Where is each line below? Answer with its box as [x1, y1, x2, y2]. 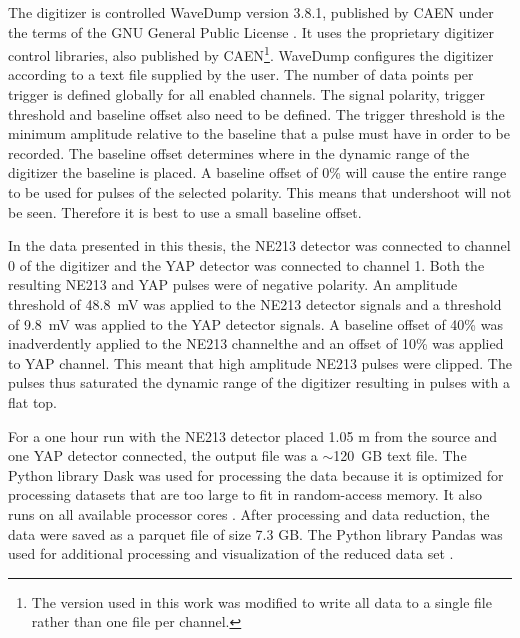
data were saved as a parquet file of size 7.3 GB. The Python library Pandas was [8, 523, 503, 544]
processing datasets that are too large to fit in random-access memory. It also [8, 484, 482, 505]
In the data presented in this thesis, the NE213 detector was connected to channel [8, 235, 511, 256]
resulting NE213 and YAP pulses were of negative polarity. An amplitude [8, 274, 458, 295]
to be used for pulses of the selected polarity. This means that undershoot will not [8, 182, 512, 202]
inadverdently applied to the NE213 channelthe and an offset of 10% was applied [8, 333, 504, 354]
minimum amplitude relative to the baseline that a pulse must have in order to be [8, 123, 510, 144]
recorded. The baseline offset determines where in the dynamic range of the [8, 142, 470, 163]
